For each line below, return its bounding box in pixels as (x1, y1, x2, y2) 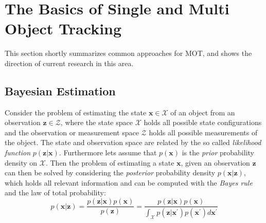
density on (5, 157, 38, 168)
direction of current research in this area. (5, 57, 134, 68)
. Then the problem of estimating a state (45, 157, 174, 168)
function (5, 147, 31, 158)
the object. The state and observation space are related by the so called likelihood (5, 137, 261, 148)
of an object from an (170, 107, 235, 117)
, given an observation (181, 157, 250, 168)
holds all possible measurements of (149, 127, 258, 137)
